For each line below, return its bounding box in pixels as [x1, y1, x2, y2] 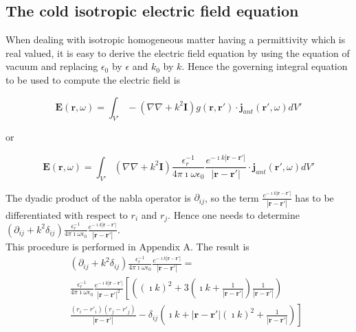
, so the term [205, 190, 259, 204]
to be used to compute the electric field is [5, 72, 181, 86]
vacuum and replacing [5, 59, 98, 73]
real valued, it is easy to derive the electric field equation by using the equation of [5, 45, 350, 60]
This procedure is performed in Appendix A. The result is [5, 239, 249, 253]
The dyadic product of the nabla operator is [5, 190, 191, 204]
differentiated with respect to [5, 207, 128, 222]
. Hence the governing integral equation [181, 59, 348, 73]
